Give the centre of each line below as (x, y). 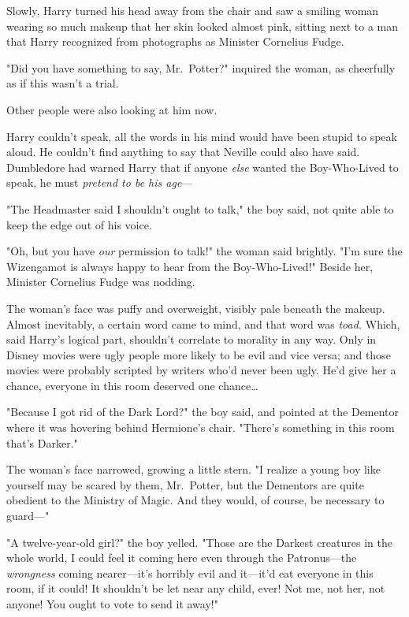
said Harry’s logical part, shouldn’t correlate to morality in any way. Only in (191, 339)
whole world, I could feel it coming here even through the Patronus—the (182, 558)
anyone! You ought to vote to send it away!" (112, 604)
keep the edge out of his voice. (79, 224)
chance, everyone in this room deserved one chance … (132, 385)
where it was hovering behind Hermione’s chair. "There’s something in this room (201, 427)
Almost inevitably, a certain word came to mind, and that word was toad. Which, (203, 323)
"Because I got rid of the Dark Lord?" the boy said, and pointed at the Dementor (203, 412)
